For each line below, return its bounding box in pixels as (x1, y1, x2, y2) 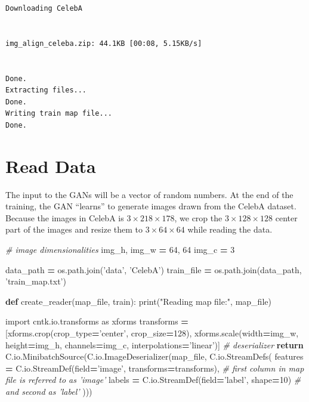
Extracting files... (5, 86, 87, 95)
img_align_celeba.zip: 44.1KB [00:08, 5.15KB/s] (5, 39, 202, 48)
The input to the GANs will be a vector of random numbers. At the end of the (5, 188, 293, 200)
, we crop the (174, 211, 223, 224)
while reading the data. (187, 223, 273, 236)
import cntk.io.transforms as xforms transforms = (5, 315, 189, 327)
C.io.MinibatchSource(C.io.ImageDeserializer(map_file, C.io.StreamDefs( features (5, 350, 304, 363)
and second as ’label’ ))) (5, 385, 92, 397)
